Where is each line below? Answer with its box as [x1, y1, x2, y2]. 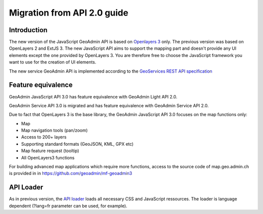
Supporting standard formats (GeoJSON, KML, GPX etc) [21, 141, 134, 147]
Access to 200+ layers [21, 134, 67, 140]
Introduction [9, 26, 48, 34]
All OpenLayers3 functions [21, 155, 75, 160]
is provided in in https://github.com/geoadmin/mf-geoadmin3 [9, 171, 132, 176]
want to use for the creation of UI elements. [9, 59, 96, 65]
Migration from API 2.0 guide [9, 7, 129, 18]
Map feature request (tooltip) [21, 148, 79, 154]
